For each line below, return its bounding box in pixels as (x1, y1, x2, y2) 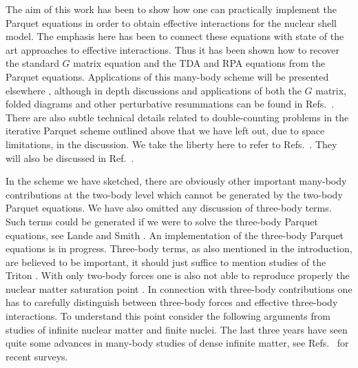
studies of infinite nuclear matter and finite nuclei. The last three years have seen (6, 322, 348, 336)
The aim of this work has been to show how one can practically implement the (6, 2, 337, 16)
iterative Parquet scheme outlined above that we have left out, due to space (6, 123, 325, 138)
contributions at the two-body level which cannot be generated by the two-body (6, 187, 343, 201)
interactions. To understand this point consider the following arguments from (6, 309, 330, 323)
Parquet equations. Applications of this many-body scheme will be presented (6, 69, 329, 83)
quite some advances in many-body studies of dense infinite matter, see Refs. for (6, 336, 349, 350)
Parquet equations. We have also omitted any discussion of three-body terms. (6, 201, 332, 215)
